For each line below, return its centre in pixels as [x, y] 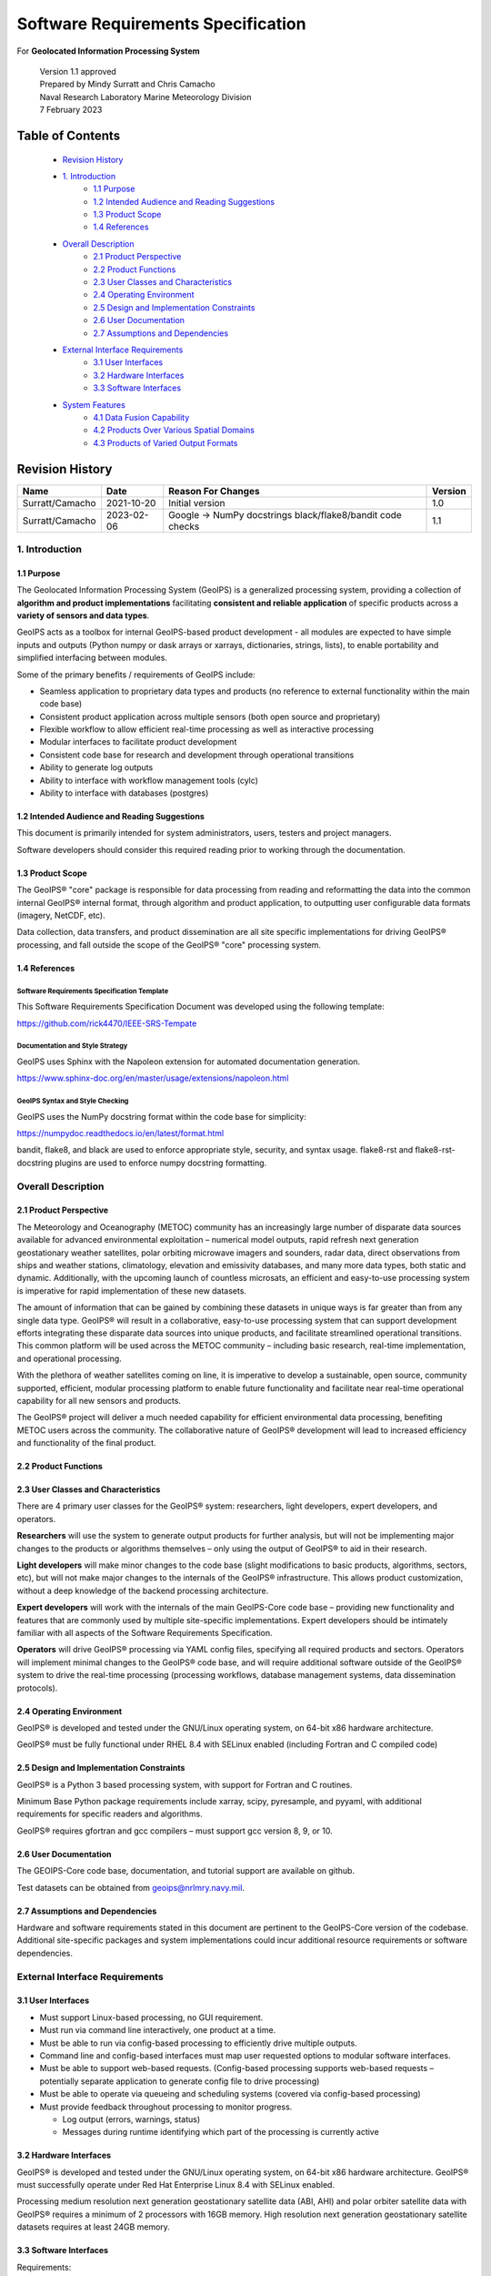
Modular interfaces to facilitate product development [138, 742]
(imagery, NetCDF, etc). [61, 915]
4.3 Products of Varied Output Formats [165, 442]
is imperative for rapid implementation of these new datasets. [132, 1290]
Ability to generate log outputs [96, 767]
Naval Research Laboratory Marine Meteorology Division [145, 97]
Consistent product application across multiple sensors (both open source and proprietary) [210, 716]
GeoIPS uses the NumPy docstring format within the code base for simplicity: [161, 1116]
